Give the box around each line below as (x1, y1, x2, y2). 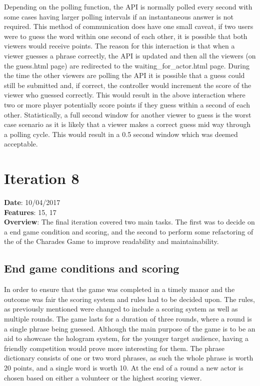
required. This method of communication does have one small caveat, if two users (4, 21, 253, 31)
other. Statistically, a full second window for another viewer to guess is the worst (4, 109, 251, 119)
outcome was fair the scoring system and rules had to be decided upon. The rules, (4, 293, 255, 304)
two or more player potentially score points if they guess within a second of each (4, 99, 250, 109)
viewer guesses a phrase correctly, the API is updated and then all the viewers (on (4, 50, 256, 60)
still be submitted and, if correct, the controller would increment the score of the (4, 79, 251, 90)
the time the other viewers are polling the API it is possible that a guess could (4, 70, 245, 80)
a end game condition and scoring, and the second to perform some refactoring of (4, 226, 253, 236)
